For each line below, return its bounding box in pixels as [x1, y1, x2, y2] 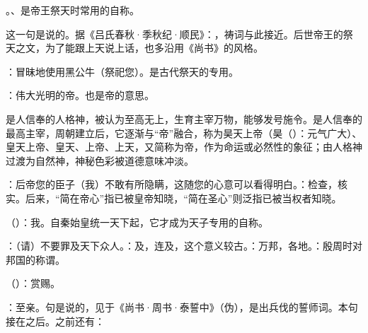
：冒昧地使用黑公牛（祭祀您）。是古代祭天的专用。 [6, 64, 238, 78]
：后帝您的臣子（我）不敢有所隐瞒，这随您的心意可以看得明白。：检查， [6, 177, 338, 192]
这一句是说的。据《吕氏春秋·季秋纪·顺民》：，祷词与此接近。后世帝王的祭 [6, 26, 353, 41]
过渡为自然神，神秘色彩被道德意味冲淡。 [6, 153, 194, 168]
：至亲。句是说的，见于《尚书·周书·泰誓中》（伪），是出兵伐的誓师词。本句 [6, 299, 358, 314]
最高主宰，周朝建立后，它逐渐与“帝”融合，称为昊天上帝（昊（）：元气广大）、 [6, 125, 362, 140]
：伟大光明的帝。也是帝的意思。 [6, 88, 154, 103]
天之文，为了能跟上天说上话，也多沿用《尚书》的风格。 [6, 40, 263, 55]
